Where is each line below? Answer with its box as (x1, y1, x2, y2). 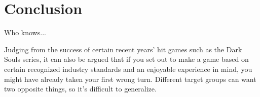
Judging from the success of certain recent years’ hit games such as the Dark (4, 44, 242, 54)
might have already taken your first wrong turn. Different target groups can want (4, 73, 256, 84)
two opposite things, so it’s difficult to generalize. (4, 83, 157, 94)
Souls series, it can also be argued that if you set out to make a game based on (4, 54, 249, 64)
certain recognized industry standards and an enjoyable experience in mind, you (4, 63, 252, 74)
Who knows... (4, 27, 46, 38)
